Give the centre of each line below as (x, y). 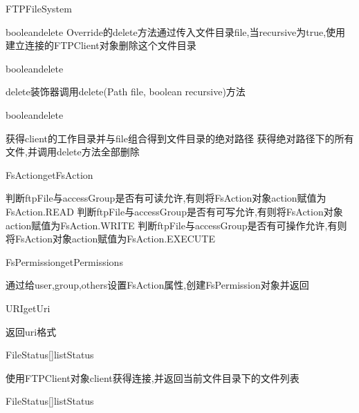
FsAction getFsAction (49, 174)
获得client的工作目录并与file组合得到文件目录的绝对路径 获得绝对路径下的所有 (180, 138)
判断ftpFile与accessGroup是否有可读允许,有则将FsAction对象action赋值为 (166, 198)
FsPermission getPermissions (64, 261)
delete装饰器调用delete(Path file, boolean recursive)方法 (126, 92)
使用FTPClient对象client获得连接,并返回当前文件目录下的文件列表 (153, 377)
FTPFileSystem (39, 8)
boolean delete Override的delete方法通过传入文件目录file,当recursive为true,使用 (176, 31)
